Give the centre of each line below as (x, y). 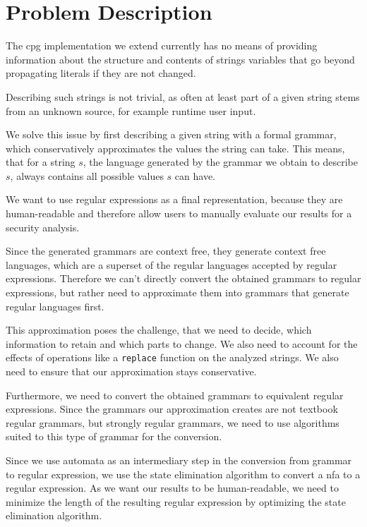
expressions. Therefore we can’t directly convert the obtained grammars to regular (183, 278)
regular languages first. (55, 306)
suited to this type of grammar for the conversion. (114, 436)
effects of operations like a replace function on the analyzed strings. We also (172, 357)
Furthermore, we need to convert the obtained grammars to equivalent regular (175, 395)
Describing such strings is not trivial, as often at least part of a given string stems (183, 96)
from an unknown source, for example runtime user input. (131, 110)
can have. (195, 175)
